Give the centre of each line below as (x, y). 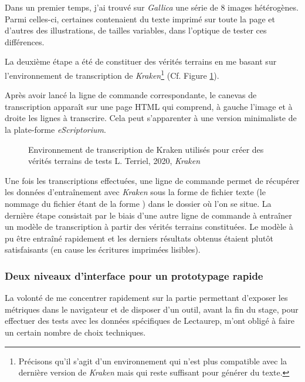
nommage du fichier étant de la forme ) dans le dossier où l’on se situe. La (138, 203)
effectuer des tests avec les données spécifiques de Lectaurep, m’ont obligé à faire (150, 321)
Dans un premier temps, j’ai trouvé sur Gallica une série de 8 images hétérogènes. (152, 7)
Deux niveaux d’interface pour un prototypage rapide (134, 275)
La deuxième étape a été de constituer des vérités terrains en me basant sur (141, 61)
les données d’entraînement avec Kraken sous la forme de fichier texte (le (135, 192)
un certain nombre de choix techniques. (75, 332)
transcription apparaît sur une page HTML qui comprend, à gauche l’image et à (149, 106)
